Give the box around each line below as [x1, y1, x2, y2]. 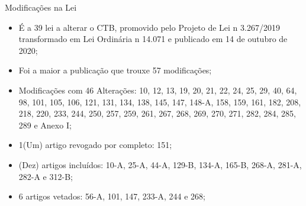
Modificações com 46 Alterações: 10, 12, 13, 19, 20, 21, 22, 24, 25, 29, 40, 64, [18, 83, 297, 96]
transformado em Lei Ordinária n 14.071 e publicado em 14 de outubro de [18, 33, 288, 45]
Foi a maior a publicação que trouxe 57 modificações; [18, 64, 212, 76]
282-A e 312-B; [18, 170, 73, 182]
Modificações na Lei [5, 1, 77, 13]
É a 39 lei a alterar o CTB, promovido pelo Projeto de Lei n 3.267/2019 [18, 21, 280, 33]
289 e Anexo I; [18, 118, 72, 131]
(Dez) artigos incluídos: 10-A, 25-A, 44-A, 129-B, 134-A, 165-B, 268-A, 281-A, [18, 158, 302, 170]
